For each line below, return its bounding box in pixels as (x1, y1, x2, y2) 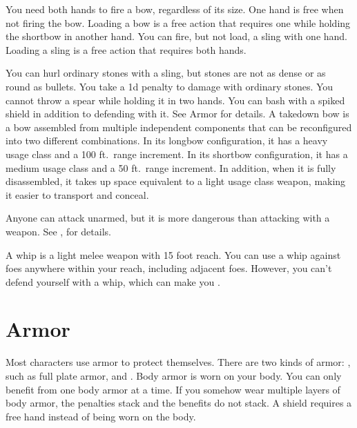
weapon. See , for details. (6, 224, 111, 238)
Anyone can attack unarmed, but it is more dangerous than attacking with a (6, 211, 330, 225)
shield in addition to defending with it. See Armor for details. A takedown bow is (6, 106, 349, 121)
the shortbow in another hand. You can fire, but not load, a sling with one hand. (6, 29, 348, 43)
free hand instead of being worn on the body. (6, 409, 196, 423)
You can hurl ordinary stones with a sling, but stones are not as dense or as (6, 66, 326, 80)
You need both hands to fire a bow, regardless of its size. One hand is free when (6, 2, 344, 16)
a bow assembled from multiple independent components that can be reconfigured (6, 119, 352, 134)
